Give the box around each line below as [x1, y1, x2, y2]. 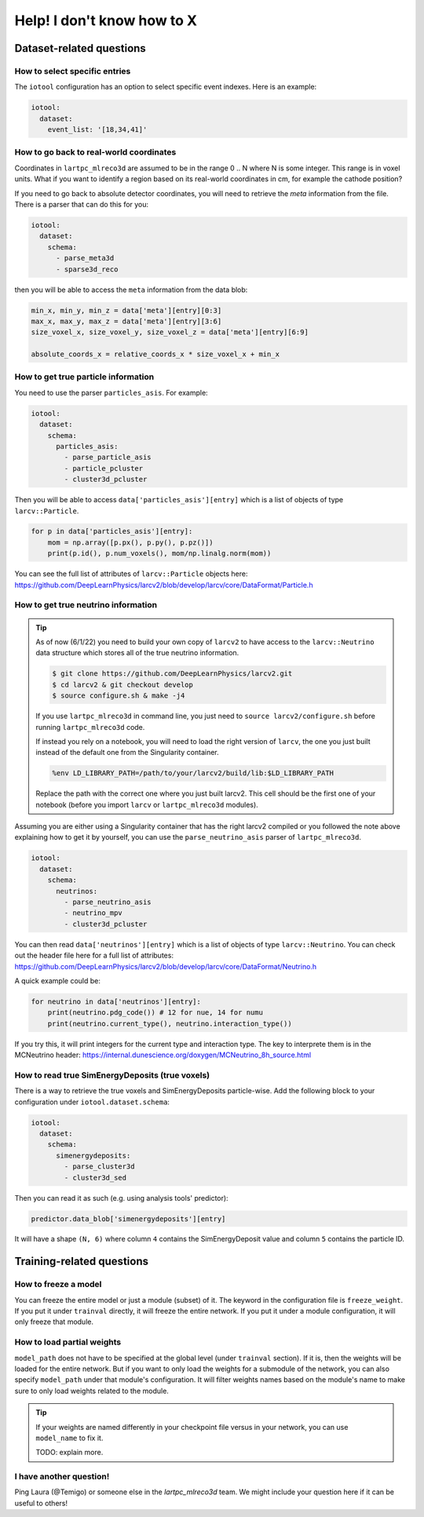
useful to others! [14, 1498, 68, 1508]
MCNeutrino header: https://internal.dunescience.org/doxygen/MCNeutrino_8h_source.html [14, 1050, 312, 1059]
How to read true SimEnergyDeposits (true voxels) [14, 1070, 210, 1081]
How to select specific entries [14, 65, 131, 76]
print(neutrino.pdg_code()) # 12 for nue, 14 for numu [47, 1008, 263, 1017]
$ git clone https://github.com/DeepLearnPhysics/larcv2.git [52, 669, 293, 678]
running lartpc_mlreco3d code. [35, 722, 145, 731]
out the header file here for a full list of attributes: [14, 950, 174, 961]
